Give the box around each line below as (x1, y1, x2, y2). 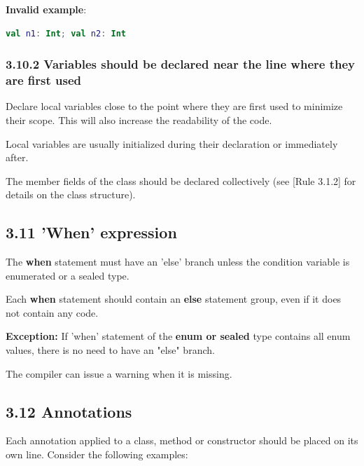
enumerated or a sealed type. (6, 268, 129, 282)
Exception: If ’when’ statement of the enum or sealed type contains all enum (6, 329, 351, 343)
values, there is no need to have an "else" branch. (6, 343, 215, 357)
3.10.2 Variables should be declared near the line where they (6, 55, 355, 73)
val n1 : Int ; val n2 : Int (6, 28, 126, 39)
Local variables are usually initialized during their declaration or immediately (6, 136, 338, 151)
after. (6, 150, 29, 165)
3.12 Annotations (6, 400, 132, 422)
